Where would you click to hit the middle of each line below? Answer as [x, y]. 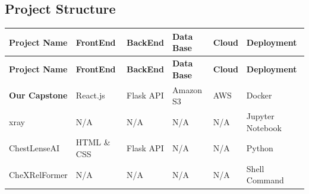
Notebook [264, 127]
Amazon [187, 89]
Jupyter [260, 116]
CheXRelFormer [38, 174]
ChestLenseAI [34, 148]
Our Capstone [38, 95]
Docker [259, 95]
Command [265, 180]
